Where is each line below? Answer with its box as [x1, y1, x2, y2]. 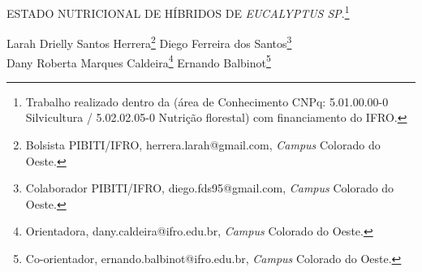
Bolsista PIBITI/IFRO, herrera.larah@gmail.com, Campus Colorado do [25, 136, 381, 153]
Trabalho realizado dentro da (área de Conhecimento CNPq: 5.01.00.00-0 [25, 93, 389, 110]
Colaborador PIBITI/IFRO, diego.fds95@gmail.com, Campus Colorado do [25, 179, 394, 196]
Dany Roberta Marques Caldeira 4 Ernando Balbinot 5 [6, 51, 271, 71]
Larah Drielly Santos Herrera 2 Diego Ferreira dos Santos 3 [6, 32, 292, 51]
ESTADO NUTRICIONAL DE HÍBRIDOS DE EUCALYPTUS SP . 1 [6, 2, 350, 21]
